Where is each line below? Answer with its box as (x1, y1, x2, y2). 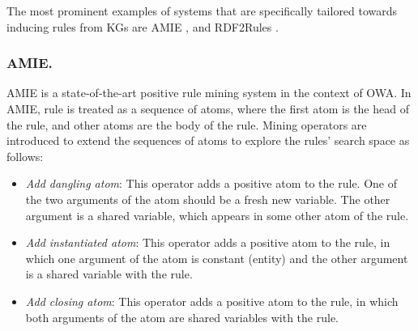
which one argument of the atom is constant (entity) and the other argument (25, 249, 408, 266)
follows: (6, 147, 44, 164)
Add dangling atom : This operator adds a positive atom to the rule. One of (25, 175, 397, 192)
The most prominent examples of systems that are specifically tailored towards (6, 2, 398, 19)
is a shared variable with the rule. (25, 265, 193, 282)
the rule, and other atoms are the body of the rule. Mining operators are (6, 116, 367, 133)
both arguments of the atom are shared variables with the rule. (25, 308, 339, 325)
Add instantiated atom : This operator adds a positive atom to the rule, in (25, 234, 390, 251)
